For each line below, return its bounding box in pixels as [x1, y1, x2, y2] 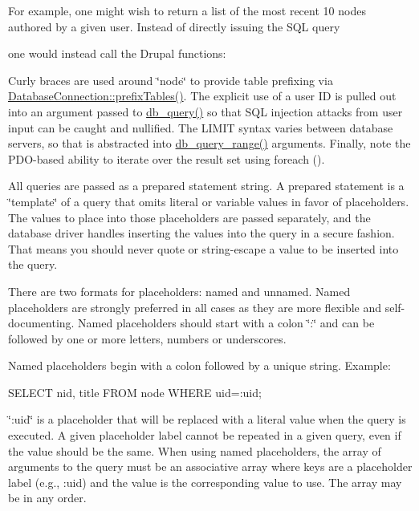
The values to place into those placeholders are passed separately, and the [8, 209, 371, 225]
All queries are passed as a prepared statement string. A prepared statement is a [8, 177, 405, 194]
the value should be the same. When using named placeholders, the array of [8, 442, 381, 459]
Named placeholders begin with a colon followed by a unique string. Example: [8, 357, 391, 374]
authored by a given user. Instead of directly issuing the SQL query [8, 18, 340, 34]
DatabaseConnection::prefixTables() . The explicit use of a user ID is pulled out [8, 87, 397, 104]
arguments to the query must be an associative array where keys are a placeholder [8, 458, 413, 475]
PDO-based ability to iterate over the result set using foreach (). [8, 150, 325, 167]
